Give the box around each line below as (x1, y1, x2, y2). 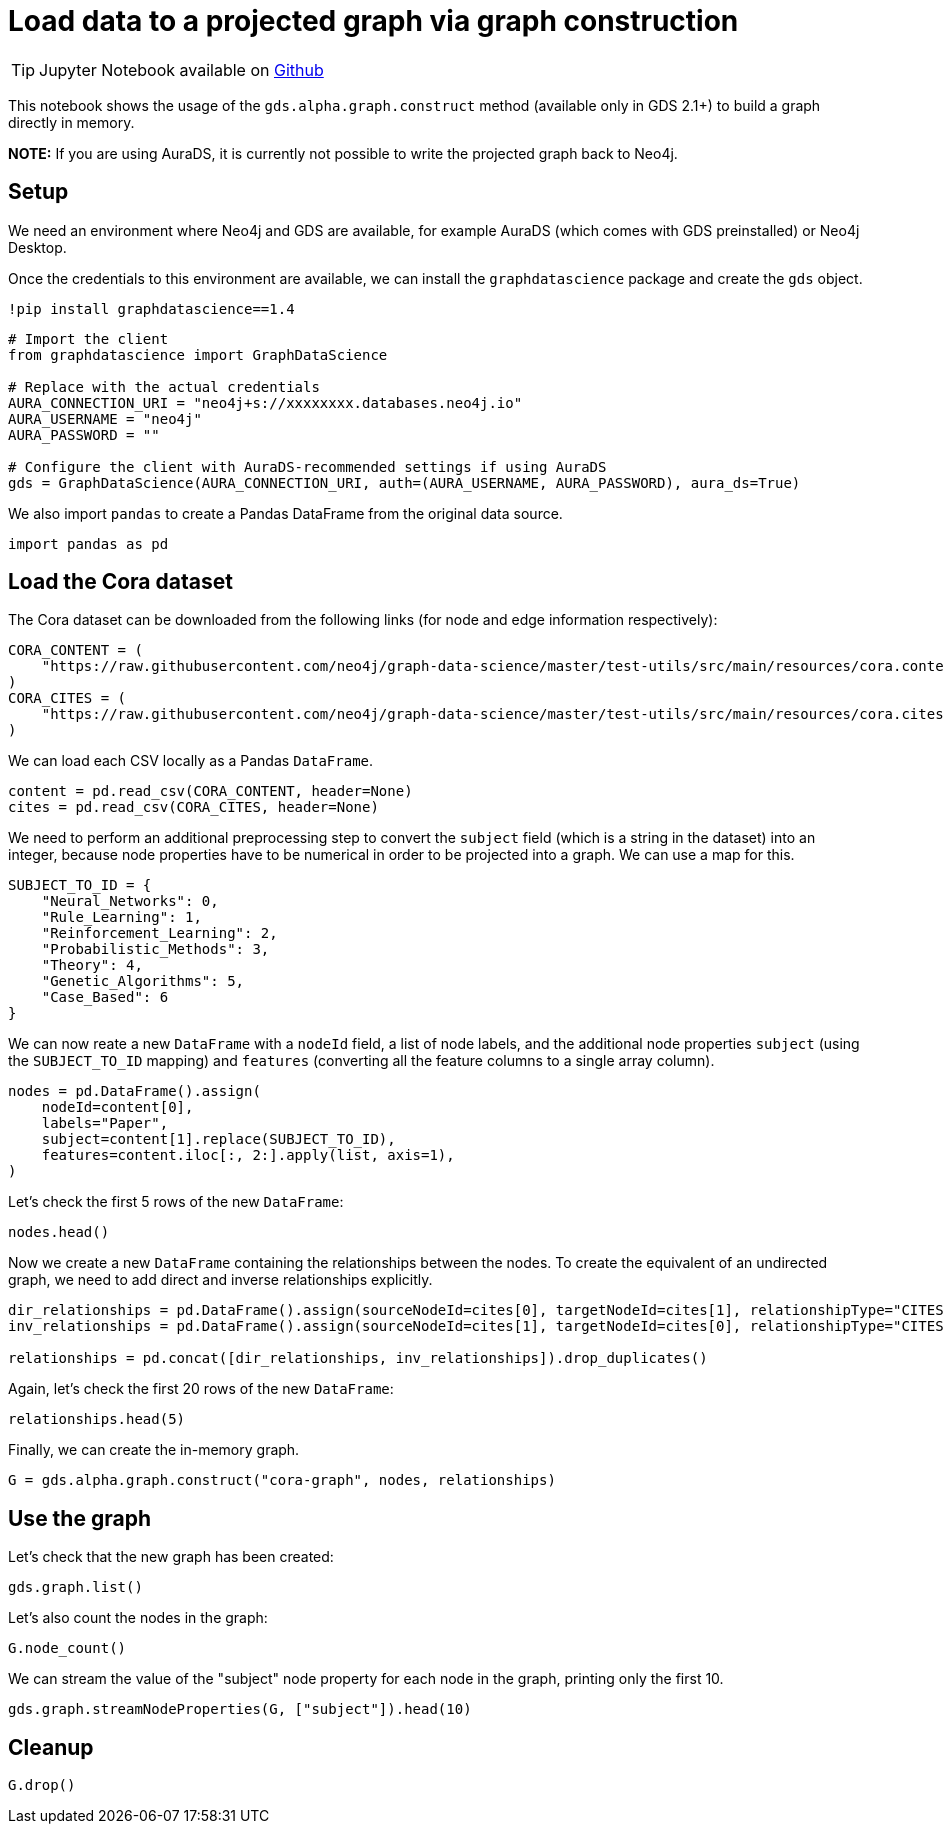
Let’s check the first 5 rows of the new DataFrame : (8, 1193, 344, 1211)
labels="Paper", (41, 1115, 169, 1132)
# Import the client (8, 330, 169, 347)
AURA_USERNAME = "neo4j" (8, 410, 202, 427)
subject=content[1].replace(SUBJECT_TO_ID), (41, 1131, 396, 1148)
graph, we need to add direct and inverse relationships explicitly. (8, 1271, 433, 1289)
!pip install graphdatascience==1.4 (8, 300, 295, 317)
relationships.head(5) (8, 1411, 186, 1428)
